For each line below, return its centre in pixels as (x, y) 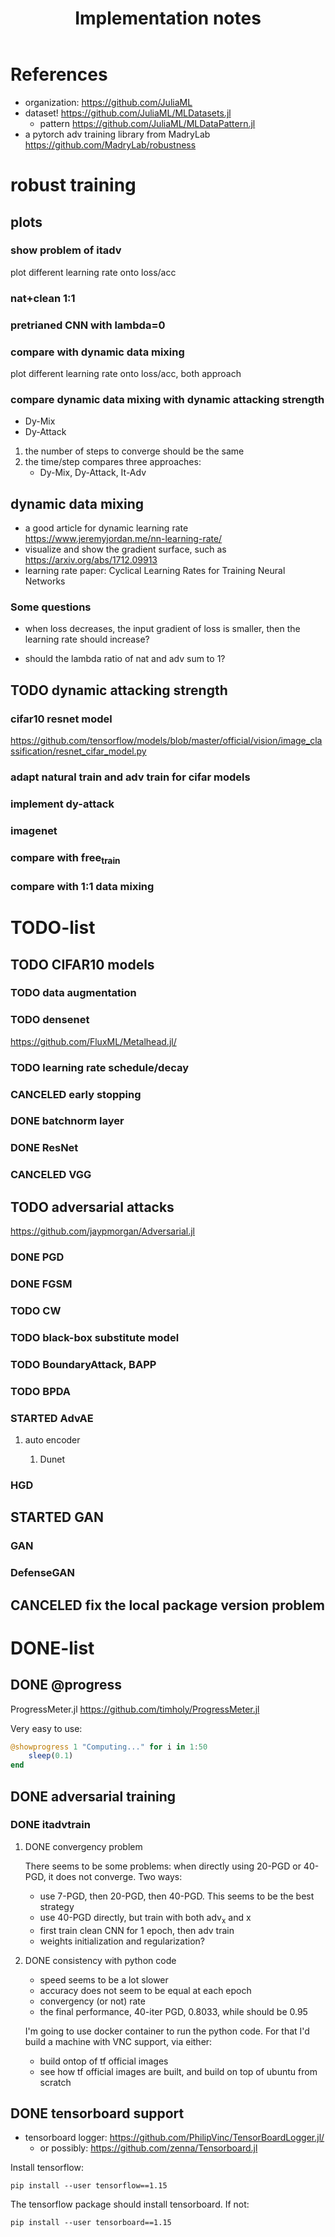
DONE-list (52, 1648)
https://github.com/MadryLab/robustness (110, 144)
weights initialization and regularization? (122, 1941)
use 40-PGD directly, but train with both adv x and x (145, 1918)
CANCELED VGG (51, 1175)
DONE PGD (37, 1257)
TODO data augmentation (73, 993)
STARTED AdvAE (52, 1418)
